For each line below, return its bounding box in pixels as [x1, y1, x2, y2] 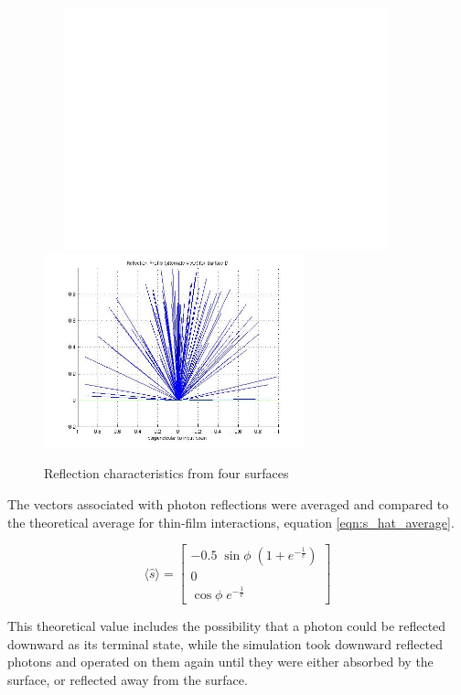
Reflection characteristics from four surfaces [44, 464, 289, 483]
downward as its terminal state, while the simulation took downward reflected [7, 634, 444, 653]
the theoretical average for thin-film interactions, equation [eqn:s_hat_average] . [7, 512, 455, 531]
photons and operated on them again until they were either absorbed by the [7, 652, 434, 671]
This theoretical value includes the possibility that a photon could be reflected [7, 616, 446, 636]
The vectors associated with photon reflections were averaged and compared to [7, 494, 449, 513]
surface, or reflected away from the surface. [7, 669, 248, 689]
